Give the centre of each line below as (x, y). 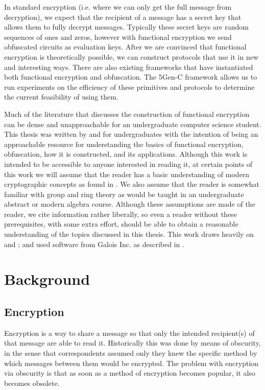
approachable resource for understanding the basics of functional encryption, (124, 144)
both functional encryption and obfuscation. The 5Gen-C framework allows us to (131, 77)
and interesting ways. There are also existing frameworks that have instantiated (129, 67)
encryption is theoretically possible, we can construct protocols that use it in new (131, 56)
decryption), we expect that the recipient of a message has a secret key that (123, 17)
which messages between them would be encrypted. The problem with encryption (131, 363)
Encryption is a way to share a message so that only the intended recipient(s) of (129, 333)
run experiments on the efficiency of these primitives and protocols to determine (129, 87)
